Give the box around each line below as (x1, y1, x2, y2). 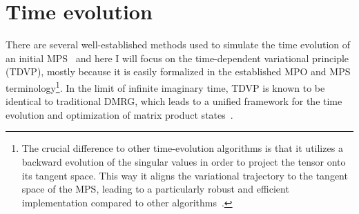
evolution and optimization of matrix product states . (6, 107, 233, 121)
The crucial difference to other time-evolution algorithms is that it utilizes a (21, 141, 343, 155)
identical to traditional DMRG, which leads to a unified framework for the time (6, 94, 342, 108)
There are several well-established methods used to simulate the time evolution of (6, 37, 351, 52)
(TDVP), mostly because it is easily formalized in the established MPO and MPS (6, 64, 351, 79)
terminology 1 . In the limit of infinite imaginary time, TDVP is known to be (6, 78, 325, 95)
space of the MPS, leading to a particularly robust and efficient (21, 182, 289, 196)
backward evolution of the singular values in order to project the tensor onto (21, 154, 346, 168)
